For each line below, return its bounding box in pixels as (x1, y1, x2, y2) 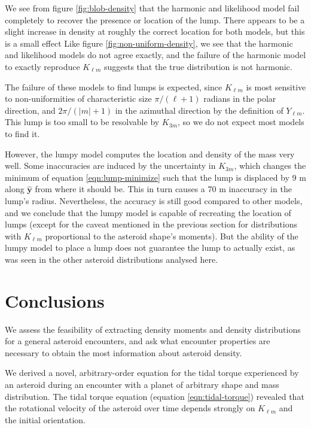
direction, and (5, 104, 56, 116)
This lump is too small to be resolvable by (5, 116, 160, 128)
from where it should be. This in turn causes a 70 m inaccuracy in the (35, 183, 292, 195)
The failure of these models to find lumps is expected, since (5, 80, 222, 93)
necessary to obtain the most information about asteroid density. (5, 346, 242, 359)
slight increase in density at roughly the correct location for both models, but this (5, 25, 305, 38)
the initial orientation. (5, 413, 86, 426)
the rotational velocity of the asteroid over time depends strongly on (5, 402, 255, 414)
